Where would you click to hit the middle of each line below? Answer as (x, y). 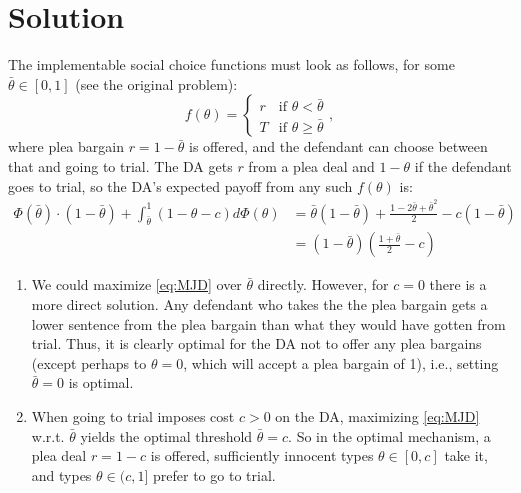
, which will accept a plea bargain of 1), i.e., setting (341, 362)
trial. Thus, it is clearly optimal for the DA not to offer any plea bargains (256, 343)
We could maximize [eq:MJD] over (136, 284)
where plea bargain (66, 146)
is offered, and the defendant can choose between (338, 146)
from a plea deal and (311, 165)
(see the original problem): (156, 83)
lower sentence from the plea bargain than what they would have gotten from (268, 323)
